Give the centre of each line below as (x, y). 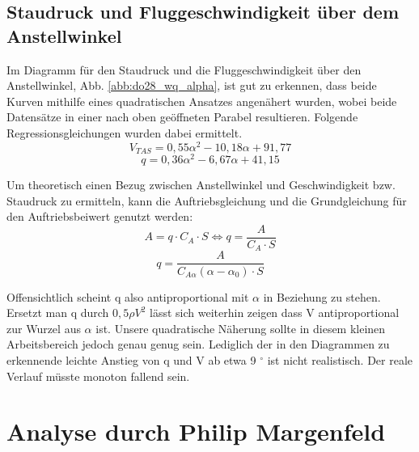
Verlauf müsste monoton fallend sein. (98, 376)
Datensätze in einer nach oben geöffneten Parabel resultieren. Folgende (182, 117)
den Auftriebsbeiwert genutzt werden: (100, 216)
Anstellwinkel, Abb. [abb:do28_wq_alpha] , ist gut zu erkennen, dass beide (192, 85)
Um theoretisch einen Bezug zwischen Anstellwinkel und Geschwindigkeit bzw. (201, 185)
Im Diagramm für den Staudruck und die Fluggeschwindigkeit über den (184, 69)
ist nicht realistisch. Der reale (340, 359)
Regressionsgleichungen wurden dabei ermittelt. (125, 132)
